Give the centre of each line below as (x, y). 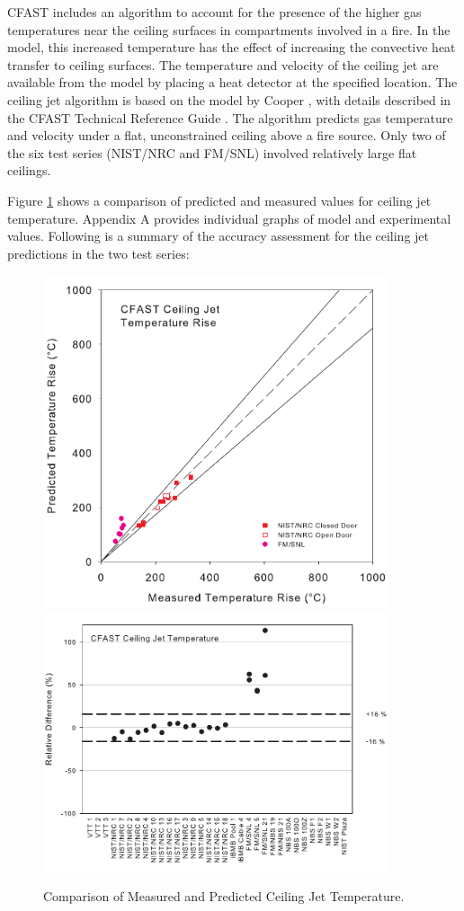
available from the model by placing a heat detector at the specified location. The (232, 82)
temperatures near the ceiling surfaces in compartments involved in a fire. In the (229, 29)
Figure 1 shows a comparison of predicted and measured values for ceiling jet (219, 200)
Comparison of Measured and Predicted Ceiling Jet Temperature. (224, 895)
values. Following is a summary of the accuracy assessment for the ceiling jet (219, 236)
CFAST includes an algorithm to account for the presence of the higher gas (214, 12)
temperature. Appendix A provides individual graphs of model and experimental (229, 218)
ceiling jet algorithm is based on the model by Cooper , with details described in (229, 99)
